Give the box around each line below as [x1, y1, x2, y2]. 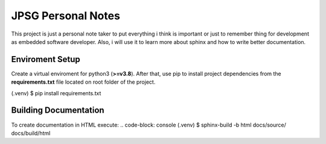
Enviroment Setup [11, 54, 81, 64]
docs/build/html [11, 130, 51, 137]
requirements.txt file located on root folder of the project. [11, 78, 156, 86]
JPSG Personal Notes [11, 9, 121, 22]
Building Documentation [11, 105, 105, 116]
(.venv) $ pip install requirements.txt [11, 89, 101, 96]
